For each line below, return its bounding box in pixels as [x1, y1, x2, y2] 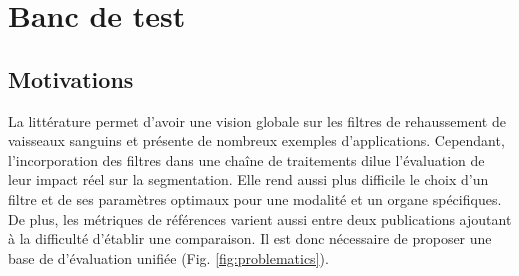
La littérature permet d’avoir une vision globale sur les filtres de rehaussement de [8, 110, 506, 131]
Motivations [8, 63, 134, 94]
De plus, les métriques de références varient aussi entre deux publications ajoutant [8, 208, 512, 229]
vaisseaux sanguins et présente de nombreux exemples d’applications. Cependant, [8, 130, 505, 151]
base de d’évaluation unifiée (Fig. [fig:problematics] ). [8, 247, 329, 268]
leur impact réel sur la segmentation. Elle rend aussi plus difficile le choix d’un [8, 169, 489, 190]
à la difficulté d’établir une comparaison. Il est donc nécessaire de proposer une [8, 228, 492, 249]
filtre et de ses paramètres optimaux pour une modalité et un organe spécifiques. [8, 188, 502, 209]
